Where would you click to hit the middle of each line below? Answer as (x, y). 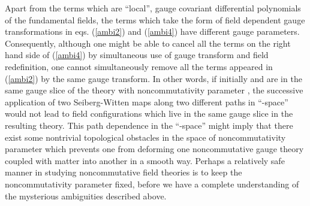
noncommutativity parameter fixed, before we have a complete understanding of (152, 184)
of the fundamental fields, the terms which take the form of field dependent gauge (155, 19)
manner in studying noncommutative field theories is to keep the (124, 172)
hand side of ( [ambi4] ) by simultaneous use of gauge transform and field (137, 55)
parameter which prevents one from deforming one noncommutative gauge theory (154, 149)
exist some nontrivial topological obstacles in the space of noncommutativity (145, 137)
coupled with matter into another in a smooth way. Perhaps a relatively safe (145, 160)
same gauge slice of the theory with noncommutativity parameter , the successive (154, 90)
